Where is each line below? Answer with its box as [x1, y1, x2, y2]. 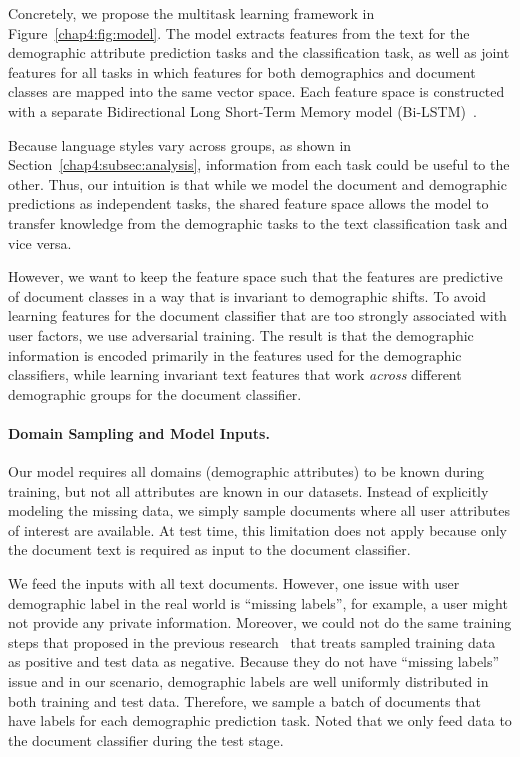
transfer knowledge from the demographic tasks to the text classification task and [8, 212, 508, 233]
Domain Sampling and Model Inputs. [8, 422, 270, 443]
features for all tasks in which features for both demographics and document [8, 61, 476, 82]
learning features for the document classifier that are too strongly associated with [8, 305, 507, 326]
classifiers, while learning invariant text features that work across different [8, 364, 462, 385]
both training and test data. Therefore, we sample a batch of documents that [8, 690, 481, 711]
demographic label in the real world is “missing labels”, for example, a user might [8, 592, 508, 613]
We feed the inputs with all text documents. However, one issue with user [8, 573, 460, 594]
